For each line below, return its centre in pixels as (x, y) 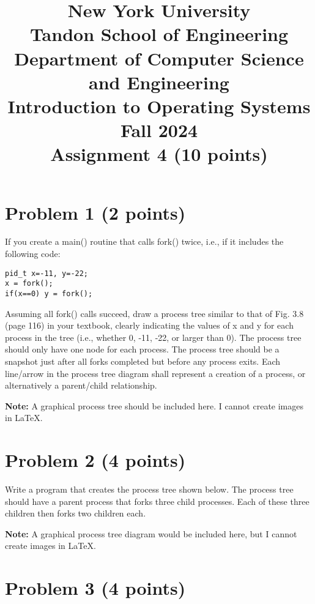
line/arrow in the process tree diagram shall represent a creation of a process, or (155, 373)
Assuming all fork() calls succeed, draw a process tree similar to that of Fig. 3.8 (154, 313)
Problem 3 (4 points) (95, 588)
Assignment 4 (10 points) (159, 154)
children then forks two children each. (76, 513)
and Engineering (159, 82)
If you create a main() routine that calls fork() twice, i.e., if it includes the (144, 241)
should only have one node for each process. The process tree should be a (142, 349)
